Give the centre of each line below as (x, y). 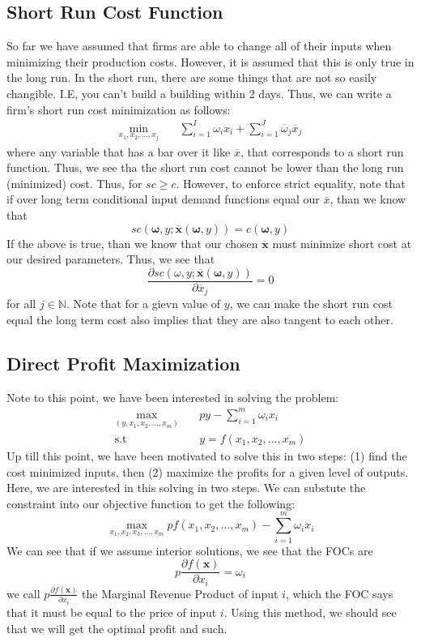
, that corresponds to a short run (322, 151)
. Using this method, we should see (310, 612)
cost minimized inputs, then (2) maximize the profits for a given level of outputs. (208, 471)
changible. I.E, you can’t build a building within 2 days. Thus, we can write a (199, 93)
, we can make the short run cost (311, 304)
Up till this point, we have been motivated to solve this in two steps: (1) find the (207, 456)
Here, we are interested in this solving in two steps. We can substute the (186, 488)
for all (21, 304)
